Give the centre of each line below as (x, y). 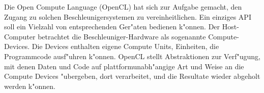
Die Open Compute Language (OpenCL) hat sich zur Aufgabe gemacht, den (123, 7)
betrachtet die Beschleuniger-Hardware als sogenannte (122, 36)
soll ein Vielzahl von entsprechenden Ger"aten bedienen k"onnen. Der (112, 27)
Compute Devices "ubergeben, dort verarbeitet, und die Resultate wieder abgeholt (132, 76)
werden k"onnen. (30, 86)
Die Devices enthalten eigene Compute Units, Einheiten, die (125, 46)
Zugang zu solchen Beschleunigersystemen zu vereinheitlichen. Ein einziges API (128, 16)
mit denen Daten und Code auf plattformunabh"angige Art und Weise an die (124, 66)
